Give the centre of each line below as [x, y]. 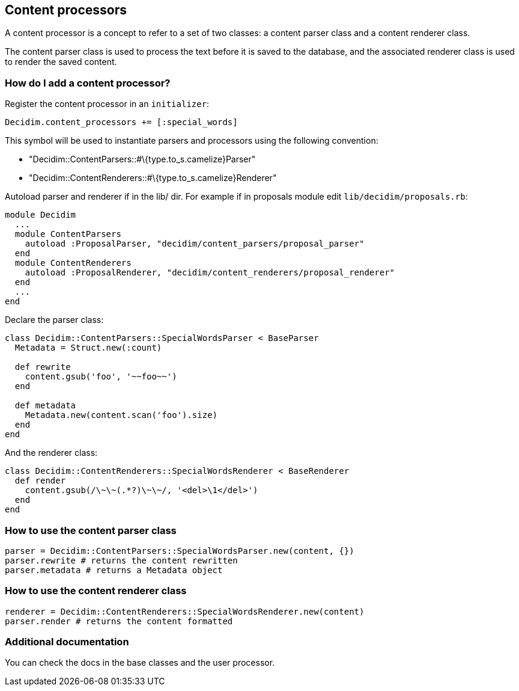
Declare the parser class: [54, 320]
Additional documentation [67, 642]
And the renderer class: [51, 453]
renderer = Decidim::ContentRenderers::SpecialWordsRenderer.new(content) [185, 611]
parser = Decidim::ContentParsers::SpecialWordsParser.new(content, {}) [180, 551]
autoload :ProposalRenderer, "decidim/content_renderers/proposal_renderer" [210, 273]
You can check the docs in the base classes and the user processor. [140, 663]
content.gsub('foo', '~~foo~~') [101, 377]
